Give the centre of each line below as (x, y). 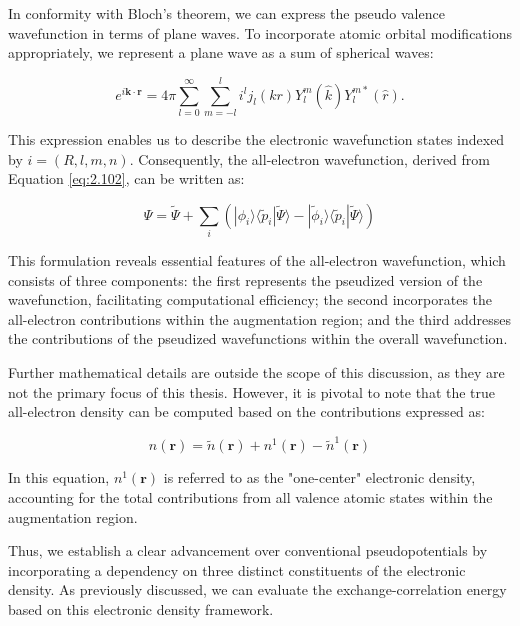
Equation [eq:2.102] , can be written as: (126, 178)
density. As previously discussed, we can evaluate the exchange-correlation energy (257, 589)
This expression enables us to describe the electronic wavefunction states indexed (256, 138)
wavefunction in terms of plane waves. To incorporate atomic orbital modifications (260, 32)
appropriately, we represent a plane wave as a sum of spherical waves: (221, 52)
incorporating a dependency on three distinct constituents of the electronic (237, 569)
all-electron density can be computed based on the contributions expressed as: (246, 411)
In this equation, (59, 477)
